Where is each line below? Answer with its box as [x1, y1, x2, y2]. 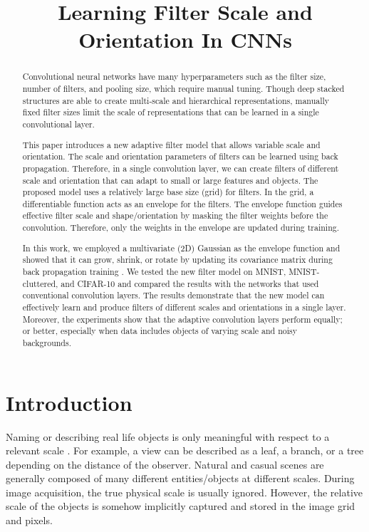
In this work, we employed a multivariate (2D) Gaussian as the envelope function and [22, 241, 341, 254]
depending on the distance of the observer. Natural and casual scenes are [6, 457, 324, 471]
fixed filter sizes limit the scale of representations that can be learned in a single [22, 106, 319, 118]
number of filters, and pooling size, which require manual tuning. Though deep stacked [22, 83, 345, 95]
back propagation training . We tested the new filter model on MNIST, [22, 265, 286, 277]
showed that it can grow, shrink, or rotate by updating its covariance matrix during [22, 254, 333, 266]
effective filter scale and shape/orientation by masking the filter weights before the [22, 209, 328, 221]
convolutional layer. [22, 118, 95, 130]
